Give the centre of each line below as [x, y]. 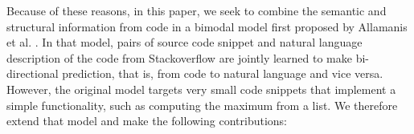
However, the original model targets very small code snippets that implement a [201, 89]
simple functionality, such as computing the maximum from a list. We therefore [202, 105]
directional [33, 73]
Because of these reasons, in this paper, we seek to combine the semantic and [197, 10]
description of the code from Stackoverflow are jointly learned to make [179, 57]
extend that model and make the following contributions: [147, 121]
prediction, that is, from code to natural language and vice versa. [223, 73]
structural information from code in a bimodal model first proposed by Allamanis [207, 26]
